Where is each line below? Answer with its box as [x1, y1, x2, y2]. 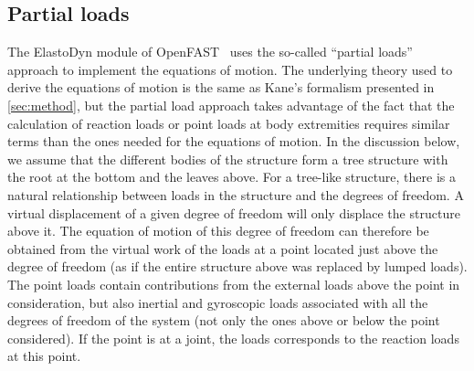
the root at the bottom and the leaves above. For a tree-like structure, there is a [7, 167, 457, 186]
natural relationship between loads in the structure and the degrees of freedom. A [7, 185, 464, 204]
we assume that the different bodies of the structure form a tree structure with [7, 149, 448, 168]
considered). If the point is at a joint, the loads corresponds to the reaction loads [7, 328, 459, 347]
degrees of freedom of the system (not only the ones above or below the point [7, 311, 440, 330]
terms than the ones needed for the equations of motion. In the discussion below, [7, 132, 460, 151]
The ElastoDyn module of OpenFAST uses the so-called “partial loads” [7, 42, 413, 61]
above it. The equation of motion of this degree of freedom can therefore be [7, 221, 429, 240]
